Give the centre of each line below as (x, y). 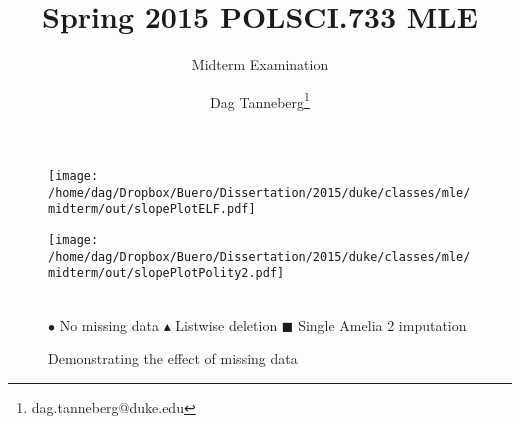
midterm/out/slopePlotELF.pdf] (152, 209)
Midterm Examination (260, 64)
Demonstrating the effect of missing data (173, 358)
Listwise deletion (226, 324)
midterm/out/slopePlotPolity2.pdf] (166, 273)
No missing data (109, 324)
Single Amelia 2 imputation (382, 324)
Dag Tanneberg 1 (260, 100)
